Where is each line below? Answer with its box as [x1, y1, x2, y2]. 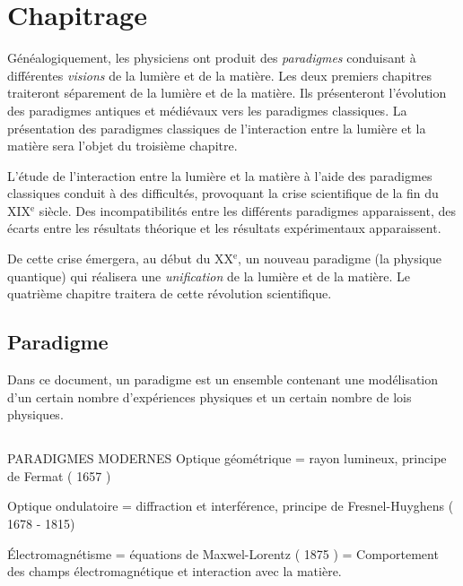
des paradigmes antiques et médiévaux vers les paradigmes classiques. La [7, 100, 407, 119]
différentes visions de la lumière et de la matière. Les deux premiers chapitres [7, 65, 432, 84]
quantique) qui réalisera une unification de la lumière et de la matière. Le [7, 266, 411, 285]
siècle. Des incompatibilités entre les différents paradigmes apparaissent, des [39, 201, 457, 220]
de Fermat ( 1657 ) [7, 466, 111, 485]
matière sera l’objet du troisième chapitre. [7, 136, 238, 155]
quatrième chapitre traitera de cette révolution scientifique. [7, 284, 332, 303]
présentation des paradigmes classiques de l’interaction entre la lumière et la [7, 118, 426, 137]
